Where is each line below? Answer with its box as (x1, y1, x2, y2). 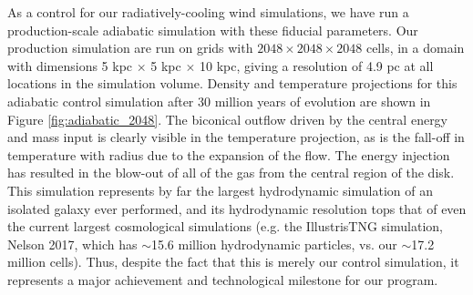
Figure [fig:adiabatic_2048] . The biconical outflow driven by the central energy (7, 109, 448, 128)
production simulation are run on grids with (7, 38, 253, 57)
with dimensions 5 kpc (7, 56, 133, 75)
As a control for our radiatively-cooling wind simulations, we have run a (7, 3, 409, 21)
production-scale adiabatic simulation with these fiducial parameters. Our (7, 20, 418, 39)
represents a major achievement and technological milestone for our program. (7, 270, 438, 289)
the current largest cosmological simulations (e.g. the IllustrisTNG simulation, (7, 217, 443, 236)
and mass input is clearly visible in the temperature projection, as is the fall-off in (7, 127, 465, 147)
